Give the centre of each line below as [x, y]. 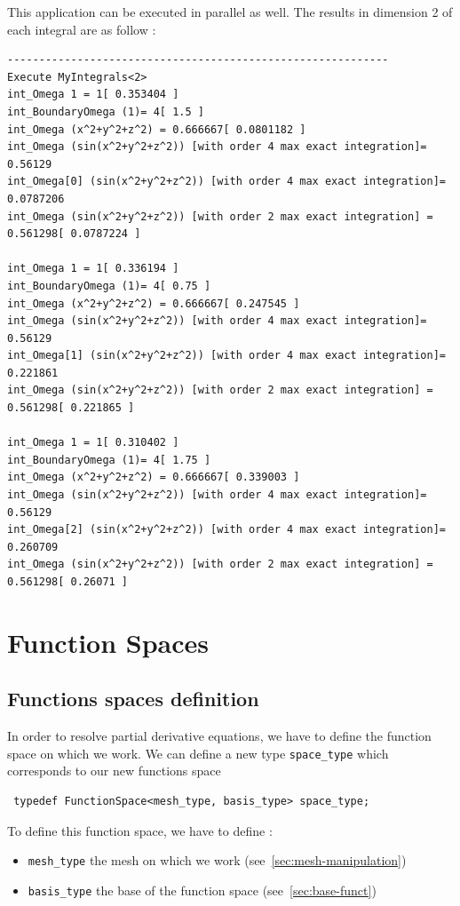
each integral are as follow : [82, 29]
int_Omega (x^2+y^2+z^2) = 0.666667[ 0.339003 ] [154, 477]
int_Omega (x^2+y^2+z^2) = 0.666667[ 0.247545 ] [154, 303]
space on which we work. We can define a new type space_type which [198, 753]
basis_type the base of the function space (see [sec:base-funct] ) [202, 890]
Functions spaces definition [133, 699]
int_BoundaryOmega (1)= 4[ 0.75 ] [109, 286]
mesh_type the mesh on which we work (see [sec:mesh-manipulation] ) [217, 860]
